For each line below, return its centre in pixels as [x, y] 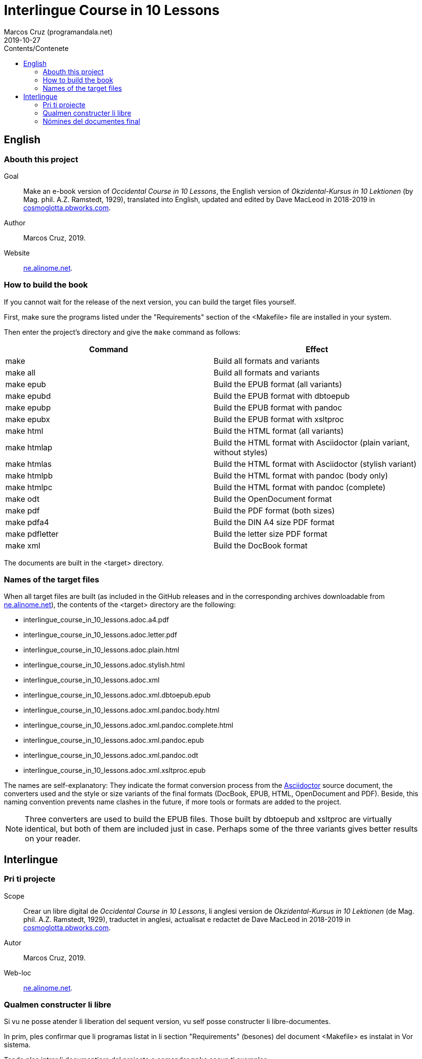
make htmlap [29, 447]
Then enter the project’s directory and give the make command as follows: [122, 332]
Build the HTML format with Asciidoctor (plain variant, [312, 442]
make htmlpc [29, 487]
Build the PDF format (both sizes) [274, 510]
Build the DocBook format [261, 545]
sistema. [17, 1045]
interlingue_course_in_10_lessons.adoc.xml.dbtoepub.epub [117, 695]
